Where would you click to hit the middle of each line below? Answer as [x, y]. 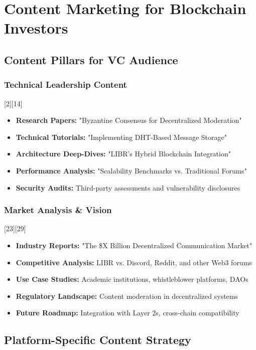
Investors [36, 28]
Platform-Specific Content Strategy [98, 340]
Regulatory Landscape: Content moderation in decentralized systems [127, 296]
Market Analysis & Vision [58, 210]
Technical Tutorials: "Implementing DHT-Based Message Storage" [121, 137]
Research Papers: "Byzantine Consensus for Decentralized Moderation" [129, 120]
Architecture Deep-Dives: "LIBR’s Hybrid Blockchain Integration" [123, 154]
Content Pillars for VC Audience [91, 59]
